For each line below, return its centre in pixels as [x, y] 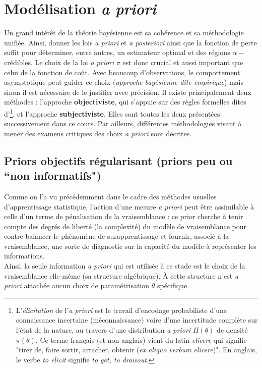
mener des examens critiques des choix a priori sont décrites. [98, 133]
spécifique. [173, 285]
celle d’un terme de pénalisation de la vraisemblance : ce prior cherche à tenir [124, 216]
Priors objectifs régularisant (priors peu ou [118, 160]
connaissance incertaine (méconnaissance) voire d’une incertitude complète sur [137, 320]
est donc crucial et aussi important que [183, 62]
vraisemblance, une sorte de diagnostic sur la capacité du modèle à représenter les [130, 246]
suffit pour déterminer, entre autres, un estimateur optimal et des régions [117, 52]
